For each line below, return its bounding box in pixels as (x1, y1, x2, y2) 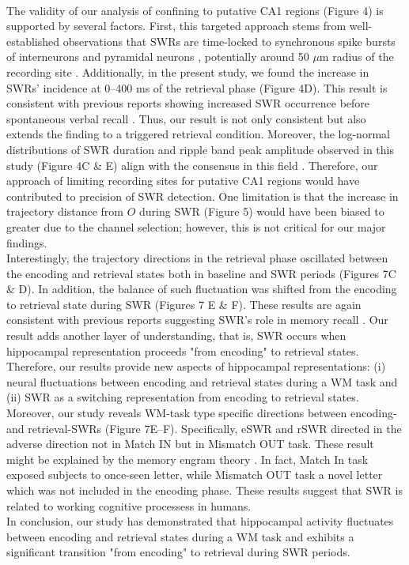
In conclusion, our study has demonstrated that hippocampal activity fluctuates (6, 513, 394, 529)
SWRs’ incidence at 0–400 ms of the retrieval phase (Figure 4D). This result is (6, 79, 388, 96)
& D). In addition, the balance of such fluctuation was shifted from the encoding (6, 281, 397, 297)
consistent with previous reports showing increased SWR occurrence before (6, 95, 370, 111)
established (6, 32, 60, 49)
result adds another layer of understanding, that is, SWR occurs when (6, 327, 347, 344)
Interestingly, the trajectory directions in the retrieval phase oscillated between (6, 250, 388, 266)
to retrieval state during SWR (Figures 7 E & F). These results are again (6, 296, 362, 312)
